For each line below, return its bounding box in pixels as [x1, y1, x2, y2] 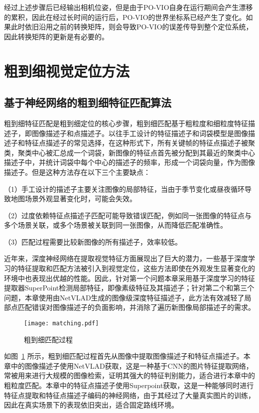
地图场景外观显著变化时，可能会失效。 [10, 193, 136, 204]
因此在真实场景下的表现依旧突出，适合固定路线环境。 [4, 400, 178, 410]
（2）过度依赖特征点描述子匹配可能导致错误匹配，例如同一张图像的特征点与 [4, 210, 252, 220]
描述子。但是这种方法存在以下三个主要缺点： [4, 166, 150, 177]
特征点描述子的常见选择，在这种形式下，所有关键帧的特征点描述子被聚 [24, 138, 255, 148]
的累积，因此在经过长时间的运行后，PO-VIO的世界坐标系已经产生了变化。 [4, 11, 246, 22]
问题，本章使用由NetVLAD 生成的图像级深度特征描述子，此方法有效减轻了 [4, 292, 245, 302]
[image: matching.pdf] [24, 320, 99, 327]
